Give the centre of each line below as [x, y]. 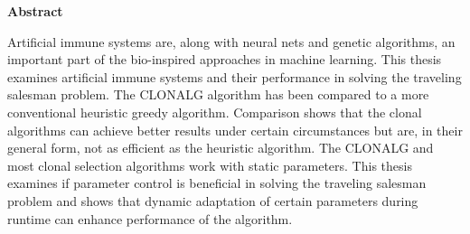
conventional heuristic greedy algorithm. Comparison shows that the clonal [215, 112]
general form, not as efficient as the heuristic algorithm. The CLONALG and [221, 148]
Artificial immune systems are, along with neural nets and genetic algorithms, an [231, 41]
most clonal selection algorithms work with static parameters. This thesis [210, 165]
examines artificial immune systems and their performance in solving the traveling [235, 76]
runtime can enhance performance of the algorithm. [150, 218]
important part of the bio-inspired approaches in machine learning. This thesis [225, 59]
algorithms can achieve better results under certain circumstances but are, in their [235, 130]
